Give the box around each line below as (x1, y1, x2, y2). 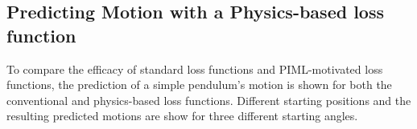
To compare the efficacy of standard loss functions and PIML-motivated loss (6, 60, 383, 77)
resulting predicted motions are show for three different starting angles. (6, 107, 358, 124)
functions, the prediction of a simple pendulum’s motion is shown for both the (6, 76, 392, 93)
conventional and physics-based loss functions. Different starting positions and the (6, 91, 411, 108)
